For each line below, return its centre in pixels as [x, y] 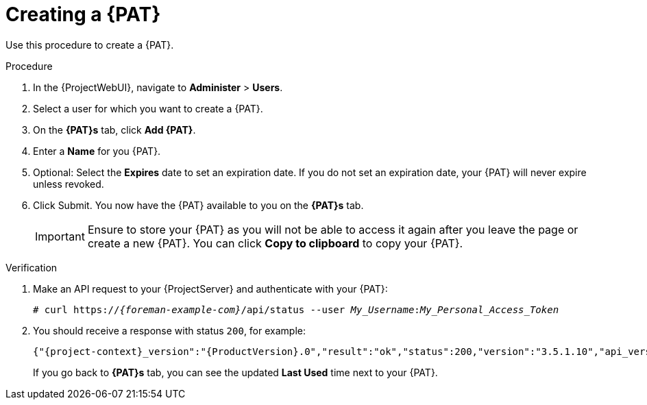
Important [60, 236]
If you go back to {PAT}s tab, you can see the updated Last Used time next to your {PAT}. [235, 372]
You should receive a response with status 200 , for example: [169, 330]
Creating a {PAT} [83, 14]
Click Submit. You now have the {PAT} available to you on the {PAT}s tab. [198, 205]
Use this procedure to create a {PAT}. [90, 45]
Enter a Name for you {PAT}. [97, 151]
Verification [32, 267]
